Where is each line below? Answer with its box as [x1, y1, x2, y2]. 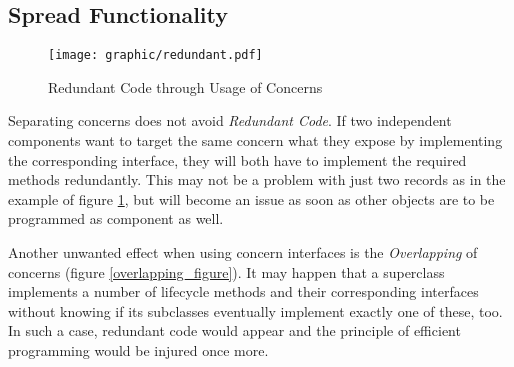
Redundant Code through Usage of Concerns [48, 76, 323, 97]
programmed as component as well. [8, 208, 224, 229]
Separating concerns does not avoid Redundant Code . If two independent [8, 110, 452, 131]
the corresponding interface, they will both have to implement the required [8, 149, 467, 170]
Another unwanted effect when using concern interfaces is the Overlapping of [8, 242, 478, 263]
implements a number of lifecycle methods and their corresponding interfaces [8, 281, 479, 302]
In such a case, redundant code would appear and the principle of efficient [8, 320, 461, 341]
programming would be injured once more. [8, 339, 269, 360]
